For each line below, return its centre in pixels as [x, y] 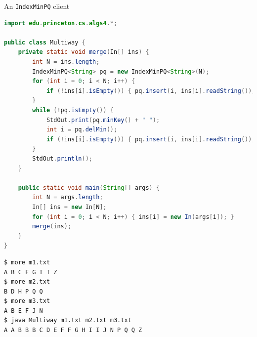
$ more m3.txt [27, 301]
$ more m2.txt [27, 282]
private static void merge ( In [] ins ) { [84, 52]
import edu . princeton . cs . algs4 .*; [61, 23]
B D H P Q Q [23, 291]
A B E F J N [23, 311]
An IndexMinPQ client [37, 6]
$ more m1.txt [27, 262]
